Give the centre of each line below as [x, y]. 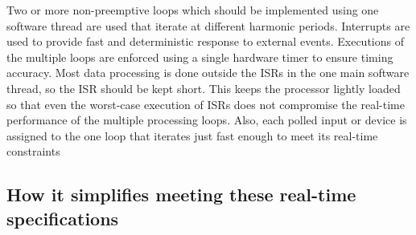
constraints [33, 151]
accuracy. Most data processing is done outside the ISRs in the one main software [208, 73]
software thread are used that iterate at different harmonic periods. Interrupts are [208, 25]
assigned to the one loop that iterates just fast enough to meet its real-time [192, 135]
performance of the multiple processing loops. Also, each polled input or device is [207, 120]
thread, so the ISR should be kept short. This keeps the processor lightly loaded [204, 88]
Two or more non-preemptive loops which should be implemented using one [193, 10]
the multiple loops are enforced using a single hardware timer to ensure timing [200, 57]
